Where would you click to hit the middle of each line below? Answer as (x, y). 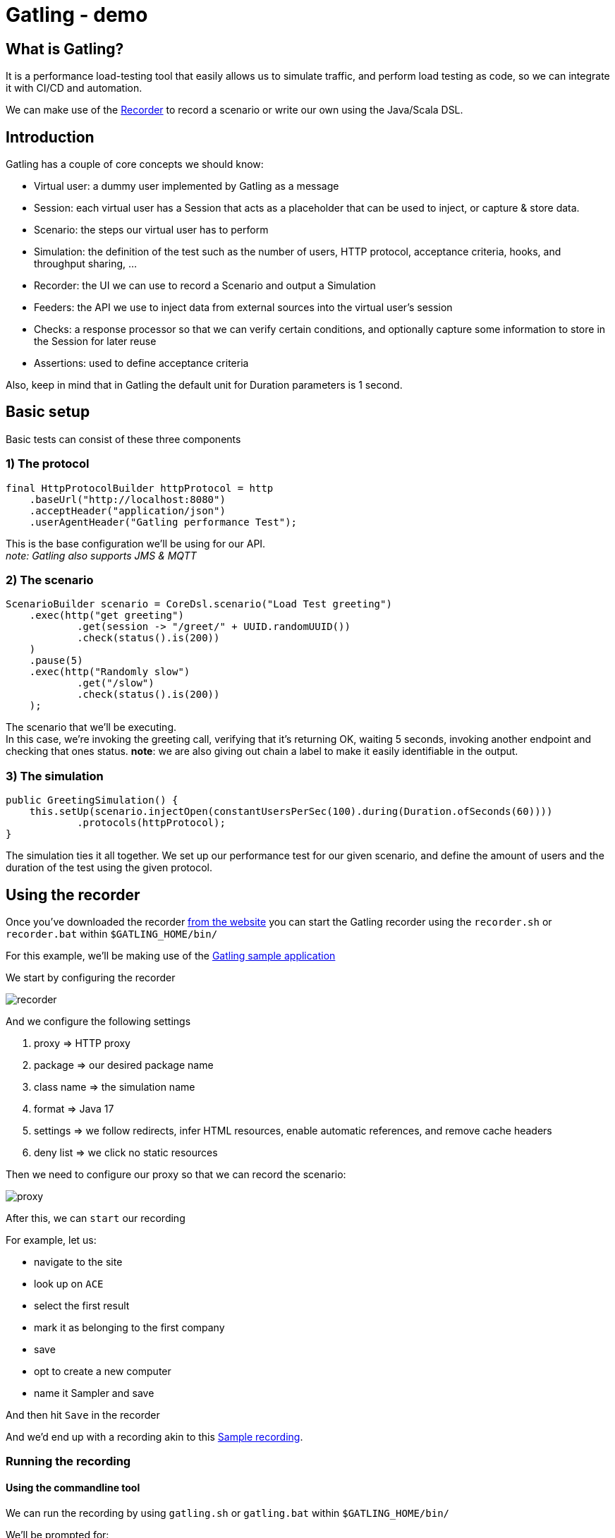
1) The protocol (48, 464)
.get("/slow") (116, 683)
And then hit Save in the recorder (83, 1415)
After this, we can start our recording (96, 1218)
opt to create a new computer (103, 1371)
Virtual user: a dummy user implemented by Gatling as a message (187, 186)
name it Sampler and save (94, 1393)
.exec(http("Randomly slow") (110, 672)
